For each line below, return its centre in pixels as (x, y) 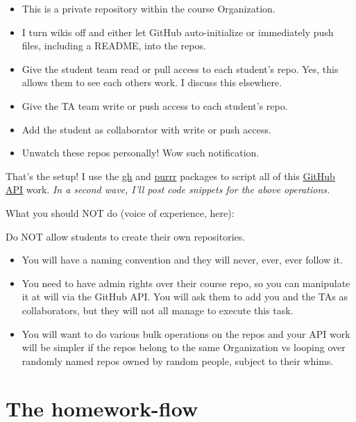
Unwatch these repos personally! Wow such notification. (141, 153)
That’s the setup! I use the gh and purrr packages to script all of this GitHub (170, 176)
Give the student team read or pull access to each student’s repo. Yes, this (180, 68)
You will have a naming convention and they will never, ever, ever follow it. (182, 260)
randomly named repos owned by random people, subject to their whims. (178, 360)
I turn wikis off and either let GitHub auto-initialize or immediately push (178, 32)
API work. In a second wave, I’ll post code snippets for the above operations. (168, 189)
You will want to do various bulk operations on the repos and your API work (186, 333)
